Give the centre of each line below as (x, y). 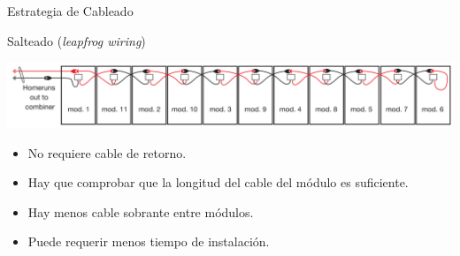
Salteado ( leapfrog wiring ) (77, 40)
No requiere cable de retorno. (107, 152)
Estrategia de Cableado (70, 11)
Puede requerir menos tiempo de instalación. (149, 241)
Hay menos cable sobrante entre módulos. (141, 211)
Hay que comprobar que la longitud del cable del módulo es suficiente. (218, 182)
